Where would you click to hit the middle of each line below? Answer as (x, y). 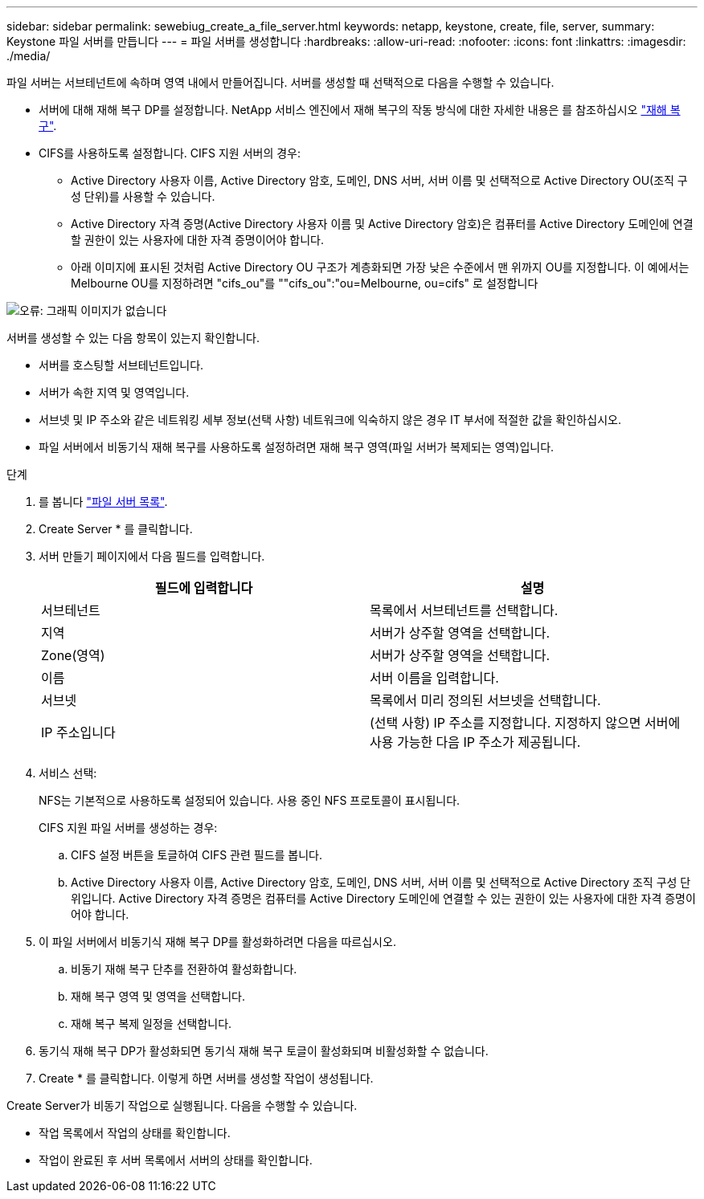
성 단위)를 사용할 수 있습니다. (143, 196)
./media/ (29, 56)
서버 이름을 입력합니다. (434, 678)
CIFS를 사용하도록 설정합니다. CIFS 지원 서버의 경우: (170, 153)
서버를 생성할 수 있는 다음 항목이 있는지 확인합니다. (133, 338)
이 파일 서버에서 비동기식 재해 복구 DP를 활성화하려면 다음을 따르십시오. (217, 942)
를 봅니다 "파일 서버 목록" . (103, 502)
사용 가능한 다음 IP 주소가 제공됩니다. (475, 742)
